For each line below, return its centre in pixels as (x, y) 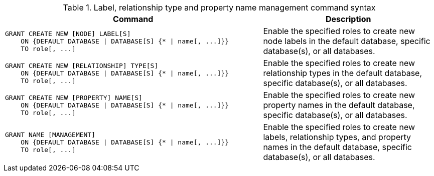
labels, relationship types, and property (337, 137)
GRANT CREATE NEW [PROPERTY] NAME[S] (74, 97)
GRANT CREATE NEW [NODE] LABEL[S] (68, 33)
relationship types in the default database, (343, 73)
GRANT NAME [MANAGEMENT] (50, 134)
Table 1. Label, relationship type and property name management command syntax (219, 7)
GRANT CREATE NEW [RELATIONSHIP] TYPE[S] (82, 65)
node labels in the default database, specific (347, 41)
